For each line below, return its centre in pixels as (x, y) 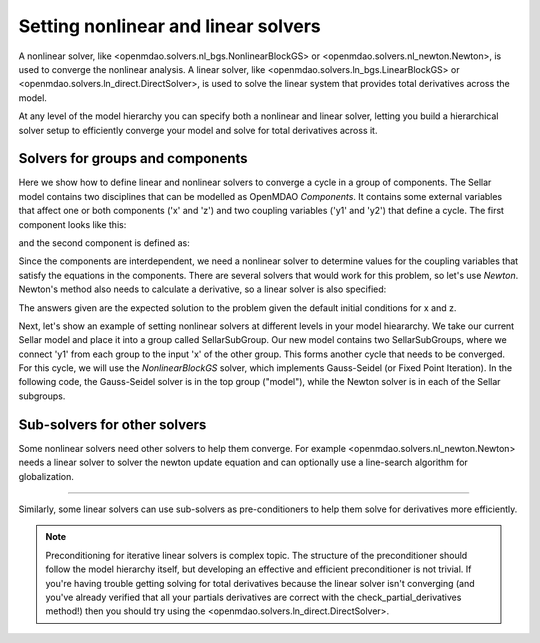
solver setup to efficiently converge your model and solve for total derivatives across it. (198, 130)
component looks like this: (72, 224)
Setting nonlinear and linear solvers (170, 26)
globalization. (46, 476)
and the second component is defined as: (104, 242)
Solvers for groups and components (133, 158)
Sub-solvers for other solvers (112, 424)
